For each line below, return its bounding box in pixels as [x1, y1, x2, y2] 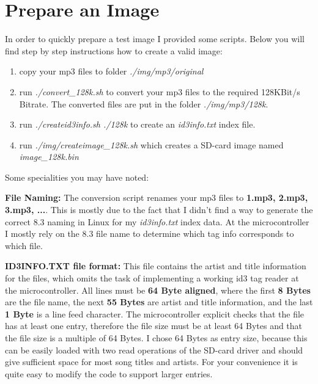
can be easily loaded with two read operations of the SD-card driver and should [5, 343, 303, 356]
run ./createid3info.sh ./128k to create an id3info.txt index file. [19, 118, 256, 131]
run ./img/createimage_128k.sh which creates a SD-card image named [19, 138, 284, 151]
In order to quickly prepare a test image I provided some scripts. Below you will [5, 32, 305, 45]
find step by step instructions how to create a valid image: [5, 44, 223, 57]
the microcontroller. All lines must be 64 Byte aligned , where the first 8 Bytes [5, 283, 311, 296]
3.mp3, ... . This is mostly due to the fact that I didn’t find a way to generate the [5, 203, 313, 216]
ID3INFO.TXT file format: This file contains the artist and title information [5, 259, 306, 272]
